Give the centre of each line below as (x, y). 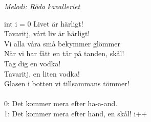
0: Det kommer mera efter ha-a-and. (61, 103)
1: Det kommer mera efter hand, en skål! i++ (76, 113)
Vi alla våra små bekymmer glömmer (62, 43)
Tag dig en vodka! (33, 63)
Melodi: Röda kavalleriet (42, 6)
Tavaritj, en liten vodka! (42, 73)
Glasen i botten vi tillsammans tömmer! (67, 83)
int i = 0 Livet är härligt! (44, 23)
